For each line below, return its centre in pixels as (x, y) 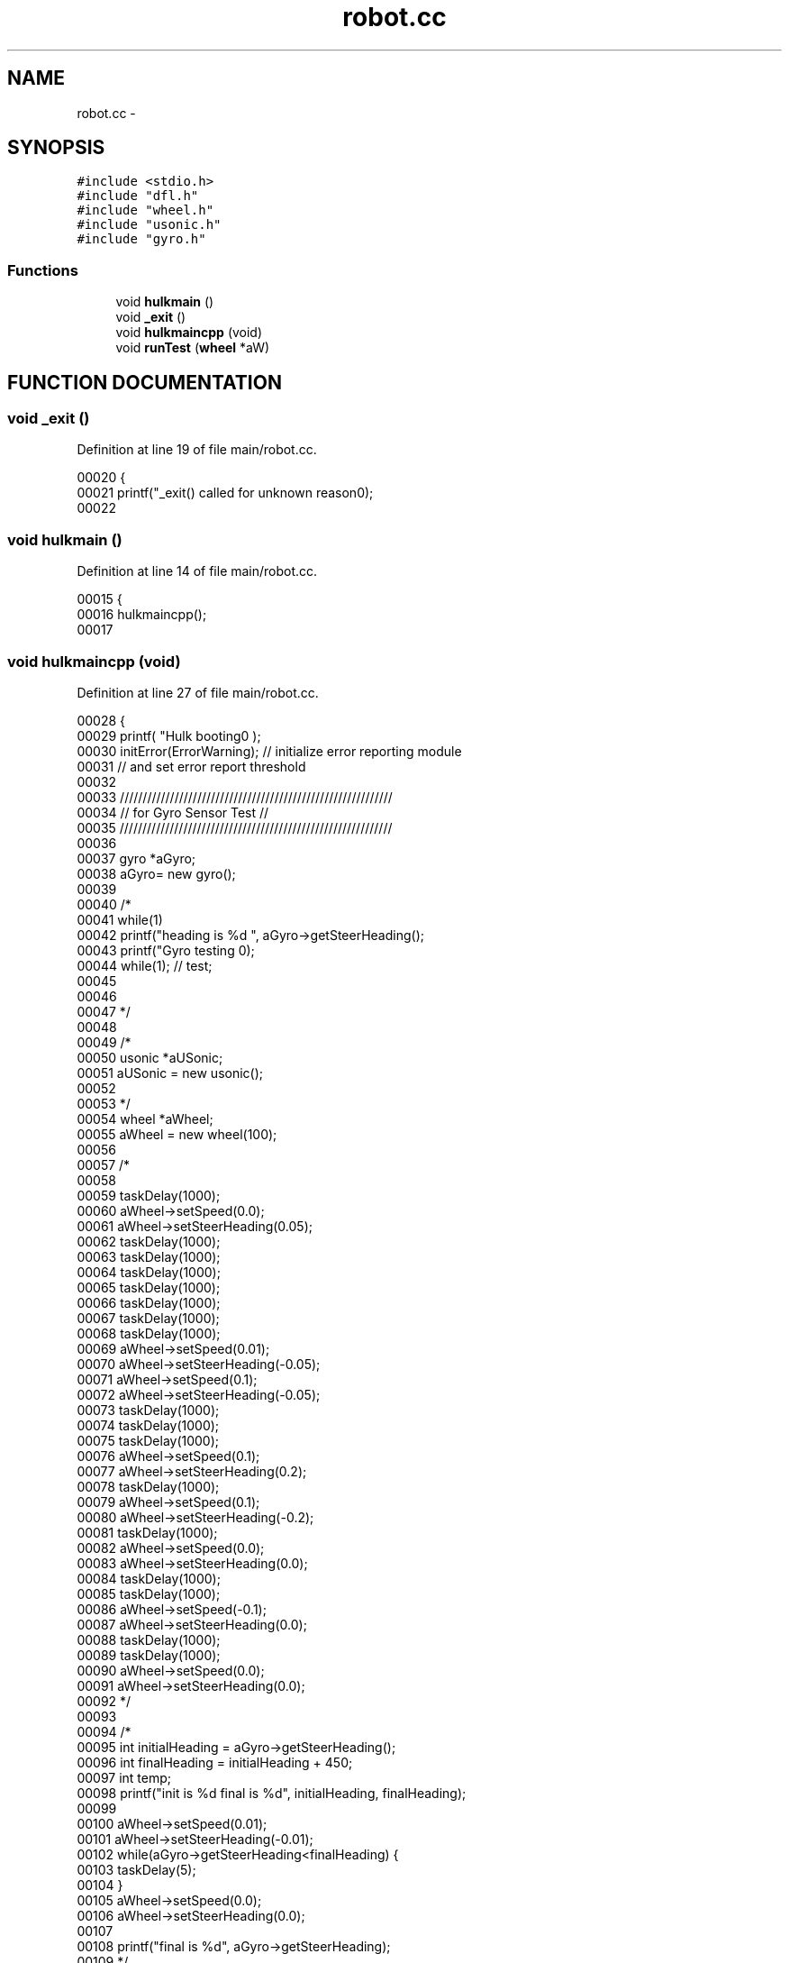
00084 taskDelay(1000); (149, 1578)
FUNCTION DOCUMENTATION (145, 382)
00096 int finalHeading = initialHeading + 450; (215, 1762)
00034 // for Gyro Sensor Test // (173, 812)
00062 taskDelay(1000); (149, 1241)
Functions (43, 270)
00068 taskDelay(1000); (149, 1333)
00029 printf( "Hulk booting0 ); (169, 735)
